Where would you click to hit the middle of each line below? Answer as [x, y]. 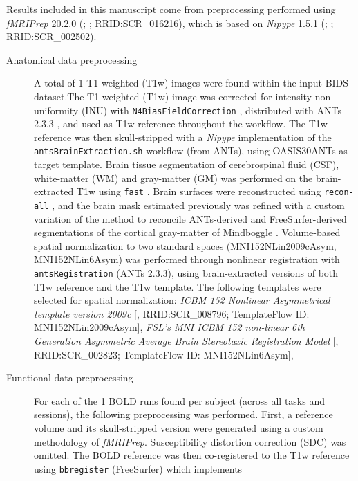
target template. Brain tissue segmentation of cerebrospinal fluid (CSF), [187, 164]
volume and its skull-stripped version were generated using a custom [179, 427]
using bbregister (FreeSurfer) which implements [138, 468]
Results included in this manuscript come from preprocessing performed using [171, 9]
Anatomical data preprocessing [72, 59]
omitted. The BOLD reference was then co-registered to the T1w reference [192, 455]
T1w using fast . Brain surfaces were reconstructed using [199, 191]
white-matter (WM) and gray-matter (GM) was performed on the [173, 178]
